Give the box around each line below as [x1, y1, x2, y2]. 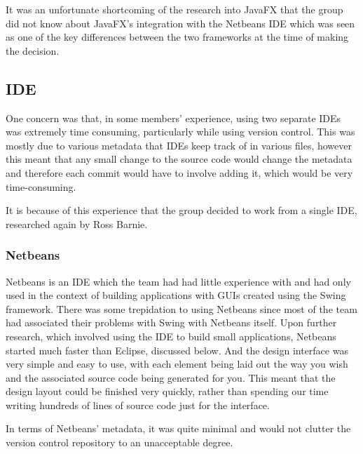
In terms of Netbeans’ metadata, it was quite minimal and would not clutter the [6, 421, 351, 436]
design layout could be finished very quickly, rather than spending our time [6, 384, 329, 399]
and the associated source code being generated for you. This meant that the [6, 370, 336, 385]
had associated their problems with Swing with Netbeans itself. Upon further [6, 315, 337, 330]
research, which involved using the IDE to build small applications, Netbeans [6, 328, 336, 343]
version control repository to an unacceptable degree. [6, 435, 233, 450]
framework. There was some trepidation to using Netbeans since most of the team [6, 301, 357, 316]
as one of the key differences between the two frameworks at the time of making [6, 29, 349, 44]
